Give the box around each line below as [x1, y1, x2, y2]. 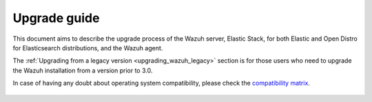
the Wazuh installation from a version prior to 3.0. [12, 66, 153, 74]
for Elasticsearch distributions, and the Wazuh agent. [12, 43, 163, 52]
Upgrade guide [12, 10, 100, 25]
